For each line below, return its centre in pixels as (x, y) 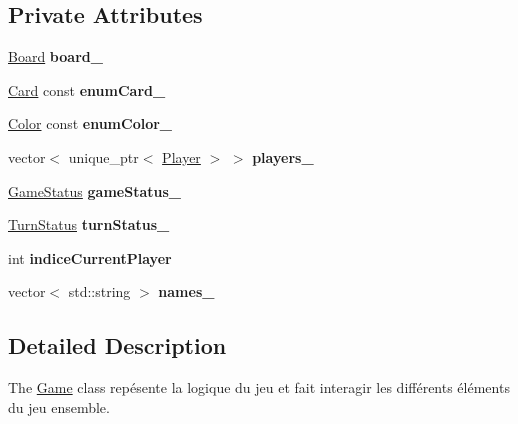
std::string (99, 291)
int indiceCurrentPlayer (90, 257)
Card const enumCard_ (87, 89)
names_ (186, 291)
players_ (283, 156)
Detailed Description (117, 345)
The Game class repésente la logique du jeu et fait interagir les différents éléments (259, 387)
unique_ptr (103, 156)
